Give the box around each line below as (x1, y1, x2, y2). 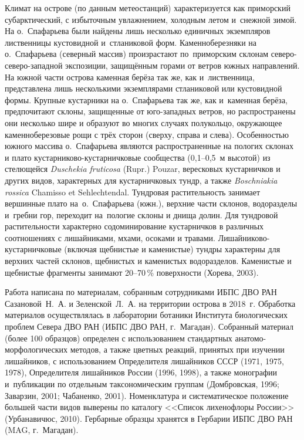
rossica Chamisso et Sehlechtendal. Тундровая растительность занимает (5, 185, 261, 198)
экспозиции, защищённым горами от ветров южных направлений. (65, 59, 300, 71)
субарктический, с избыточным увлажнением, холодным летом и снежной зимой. (5, 13, 297, 25)
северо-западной (5, 59, 63, 71)
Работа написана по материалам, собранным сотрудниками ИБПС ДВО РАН (5, 286, 277, 298)
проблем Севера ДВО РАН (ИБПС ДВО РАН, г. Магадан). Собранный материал (5, 320, 294, 333)
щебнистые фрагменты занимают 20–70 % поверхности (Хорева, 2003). (5, 266, 259, 278)
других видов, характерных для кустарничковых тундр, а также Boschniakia (5, 174, 278, 186)
